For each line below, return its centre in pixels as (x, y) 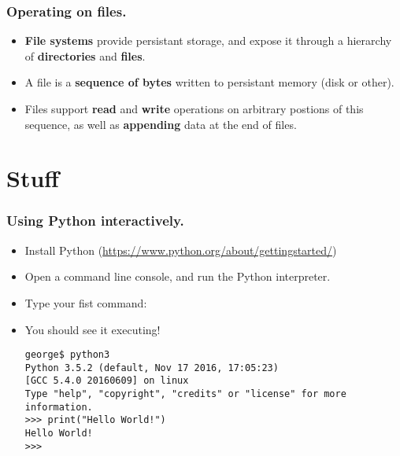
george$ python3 (67, 355)
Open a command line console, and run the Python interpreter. (178, 276)
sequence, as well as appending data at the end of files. (161, 124)
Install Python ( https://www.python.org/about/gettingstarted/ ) (181, 250)
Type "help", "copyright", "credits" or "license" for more (185, 394)
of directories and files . (85, 55)
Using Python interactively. (95, 221)
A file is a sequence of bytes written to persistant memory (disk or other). (209, 82)
